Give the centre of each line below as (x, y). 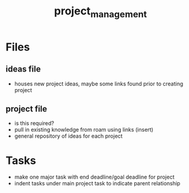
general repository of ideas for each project (68, 136)
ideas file (23, 69)
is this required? (34, 123)
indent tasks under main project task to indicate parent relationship (97, 183)
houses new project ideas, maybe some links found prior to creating (99, 84)
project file (26, 109)
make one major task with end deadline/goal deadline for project (94, 177)
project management (101, 12)
